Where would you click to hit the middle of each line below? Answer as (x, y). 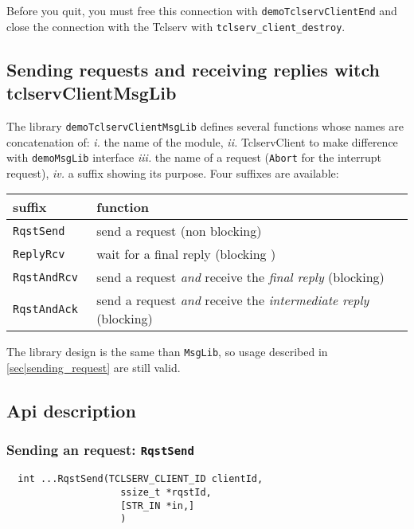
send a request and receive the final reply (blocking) (240, 277)
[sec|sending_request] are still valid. (94, 368)
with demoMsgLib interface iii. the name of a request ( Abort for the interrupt (194, 157)
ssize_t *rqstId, (166, 492)
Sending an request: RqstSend (100, 450)
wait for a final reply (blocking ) (186, 254)
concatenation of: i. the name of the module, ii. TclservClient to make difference (202, 141)
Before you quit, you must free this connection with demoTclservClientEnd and (202, 10)
